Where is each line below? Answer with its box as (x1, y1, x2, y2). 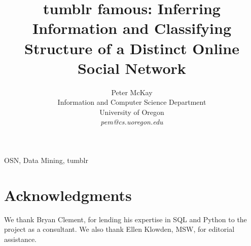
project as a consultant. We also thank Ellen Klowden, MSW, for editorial (4, 224, 235, 234)
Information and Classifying (32, 18, 232, 38)
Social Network (78, 57, 186, 78)
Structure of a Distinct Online (24, 37, 239, 58)
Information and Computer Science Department (57, 97, 206, 107)
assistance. (4, 233, 37, 244)
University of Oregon (99, 106, 164, 117)
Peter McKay (111, 87, 153, 97)
